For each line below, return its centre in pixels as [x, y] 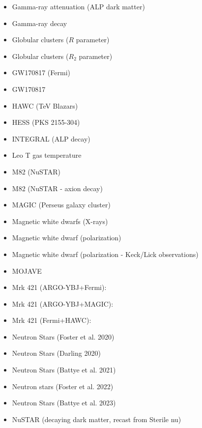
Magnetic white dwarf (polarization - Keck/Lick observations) [105, 254]
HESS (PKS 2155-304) [46, 122]
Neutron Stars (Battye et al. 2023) [64, 403]
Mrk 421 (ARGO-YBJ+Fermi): [59, 287]
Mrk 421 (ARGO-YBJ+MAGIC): [63, 303]
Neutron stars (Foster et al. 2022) [63, 386]
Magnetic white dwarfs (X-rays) [60, 221]
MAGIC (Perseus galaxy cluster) [61, 205]
